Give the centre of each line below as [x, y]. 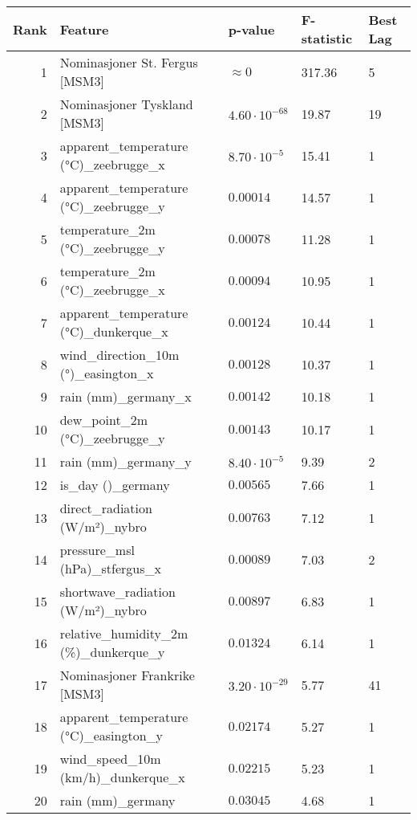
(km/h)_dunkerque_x [122, 777]
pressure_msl [97, 550]
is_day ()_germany [115, 485]
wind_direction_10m [119, 355]
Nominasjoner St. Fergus [129, 62]
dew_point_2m [104, 420]
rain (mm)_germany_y [126, 461]
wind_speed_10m [110, 759]
